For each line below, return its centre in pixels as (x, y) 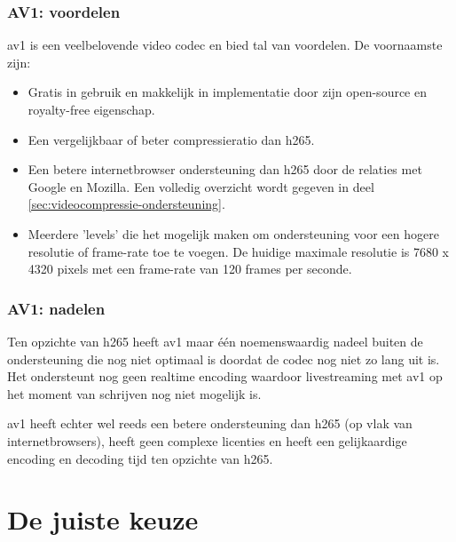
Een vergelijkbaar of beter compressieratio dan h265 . (171, 139)
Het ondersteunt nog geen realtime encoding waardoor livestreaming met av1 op (225, 376)
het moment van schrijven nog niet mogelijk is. (134, 393)
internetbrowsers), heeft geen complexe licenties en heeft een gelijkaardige (207, 440)
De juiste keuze (103, 519)
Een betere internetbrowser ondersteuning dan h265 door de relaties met (225, 169)
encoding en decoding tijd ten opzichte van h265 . (140, 458)
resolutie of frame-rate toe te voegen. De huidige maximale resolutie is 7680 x (239, 251)
